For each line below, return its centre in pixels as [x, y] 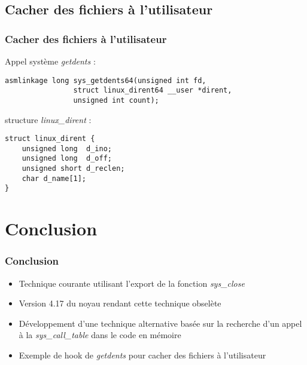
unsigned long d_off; [67, 159]
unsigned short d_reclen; [73, 169]
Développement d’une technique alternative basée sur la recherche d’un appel [160, 323]
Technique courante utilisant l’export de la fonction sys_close [132, 283]
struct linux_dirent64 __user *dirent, [153, 91]
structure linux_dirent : [48, 119]
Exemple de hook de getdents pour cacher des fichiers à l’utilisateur [142, 355]
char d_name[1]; [54, 178]
